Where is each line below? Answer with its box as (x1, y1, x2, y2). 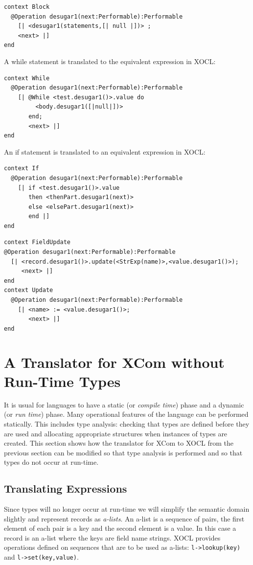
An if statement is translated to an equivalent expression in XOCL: (4, 146, 206, 157)
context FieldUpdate (4, 239, 71, 246)
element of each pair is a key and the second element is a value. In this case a (4, 523, 236, 533)
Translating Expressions (4, 481, 127, 496)
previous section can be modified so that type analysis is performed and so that (4, 447, 243, 457)
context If (4, 165, 39, 172)
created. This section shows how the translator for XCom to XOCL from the (4, 438, 233, 448)
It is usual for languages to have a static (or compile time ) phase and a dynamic (4, 399, 244, 409)
